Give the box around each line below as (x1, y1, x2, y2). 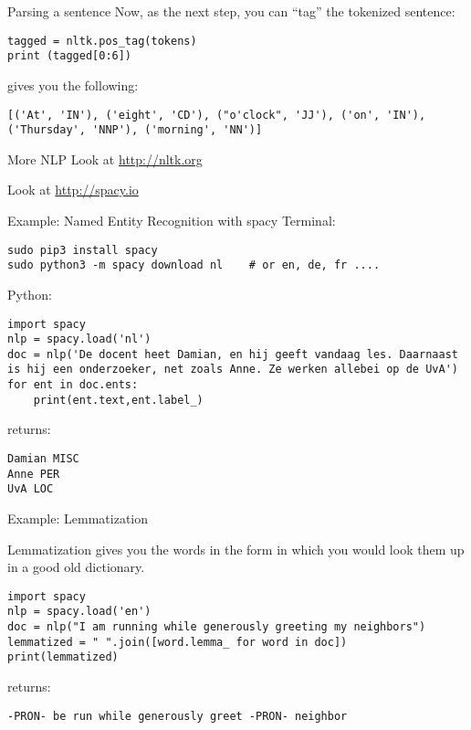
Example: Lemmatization (7, 509, 148, 527)
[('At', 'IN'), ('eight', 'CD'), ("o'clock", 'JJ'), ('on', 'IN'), (7, 108, 426, 122)
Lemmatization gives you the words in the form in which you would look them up (7, 539, 465, 558)
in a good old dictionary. (7, 557, 145, 577)
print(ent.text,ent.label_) (33, 393, 204, 407)
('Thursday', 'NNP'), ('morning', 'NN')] (7, 123, 263, 137)
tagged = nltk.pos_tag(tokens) (7, 34, 197, 48)
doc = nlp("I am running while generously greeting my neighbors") (7, 620, 426, 634)
